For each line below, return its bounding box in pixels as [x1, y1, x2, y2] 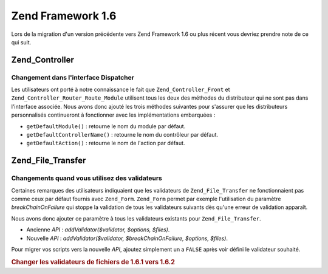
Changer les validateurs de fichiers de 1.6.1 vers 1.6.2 [11, 258, 176, 266]
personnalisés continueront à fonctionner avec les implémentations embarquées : [11, 111, 216, 118]
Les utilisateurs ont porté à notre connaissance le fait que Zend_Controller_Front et [11, 86, 230, 94]
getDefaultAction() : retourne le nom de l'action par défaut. [26, 140, 185, 147]
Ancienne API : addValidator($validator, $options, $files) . [26, 226, 170, 233]
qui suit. [11, 38, 32, 46]
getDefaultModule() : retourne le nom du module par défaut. [26, 122, 186, 130]
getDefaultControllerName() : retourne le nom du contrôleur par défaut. [26, 131, 219, 139]
